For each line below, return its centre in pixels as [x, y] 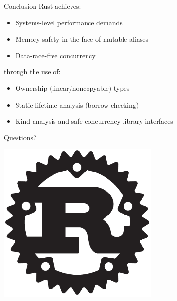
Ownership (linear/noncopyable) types [72, 88]
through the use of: [32, 72]
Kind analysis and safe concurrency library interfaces [94, 121]
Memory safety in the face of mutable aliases [82, 39]
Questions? [20, 137]
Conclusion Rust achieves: [43, 6]
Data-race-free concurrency [55, 55]
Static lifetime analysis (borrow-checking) [77, 104]
